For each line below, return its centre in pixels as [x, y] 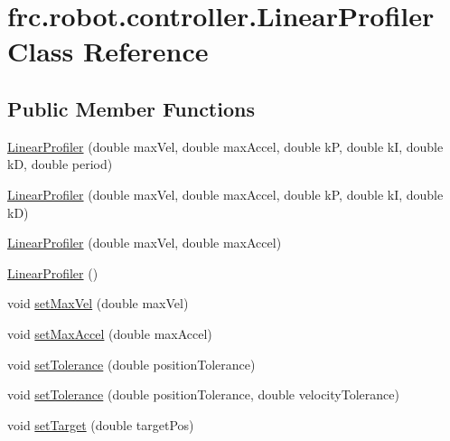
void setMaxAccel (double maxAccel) [110, 333]
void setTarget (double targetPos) [101, 424]
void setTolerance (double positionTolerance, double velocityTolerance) [203, 394]
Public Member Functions [131, 108]
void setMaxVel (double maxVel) [98, 303]
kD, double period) [60, 164]
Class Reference [108, 51]
